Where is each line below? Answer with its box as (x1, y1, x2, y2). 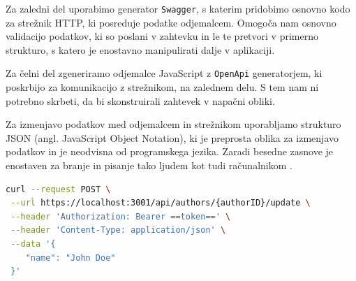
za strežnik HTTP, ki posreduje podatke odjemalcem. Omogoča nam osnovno (6, 15, 336, 29)
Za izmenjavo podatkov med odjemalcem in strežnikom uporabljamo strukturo (6, 117, 341, 131)
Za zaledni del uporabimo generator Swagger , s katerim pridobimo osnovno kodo (6, 1, 350, 15)
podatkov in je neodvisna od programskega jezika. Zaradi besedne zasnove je (6, 144, 334, 159)
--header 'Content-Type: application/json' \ (10, 225, 226, 236)
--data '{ (10, 239, 56, 250)
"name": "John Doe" (25, 252, 116, 263)
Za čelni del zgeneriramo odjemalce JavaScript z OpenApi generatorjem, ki (6, 66, 322, 80)
